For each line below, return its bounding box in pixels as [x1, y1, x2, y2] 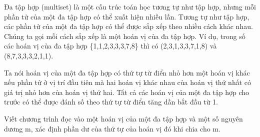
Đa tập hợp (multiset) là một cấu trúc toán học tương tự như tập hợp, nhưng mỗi [4, 1, 256, 11]
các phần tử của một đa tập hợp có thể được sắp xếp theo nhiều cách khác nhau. [4, 21, 253, 31]
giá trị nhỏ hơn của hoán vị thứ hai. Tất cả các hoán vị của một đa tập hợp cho [4, 86, 249, 97]
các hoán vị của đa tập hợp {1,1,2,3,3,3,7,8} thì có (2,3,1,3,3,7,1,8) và [4, 40, 217, 51]
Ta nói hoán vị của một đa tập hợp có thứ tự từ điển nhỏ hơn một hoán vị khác [4, 67, 250, 77]
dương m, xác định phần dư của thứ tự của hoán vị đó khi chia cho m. [4, 123, 220, 133]
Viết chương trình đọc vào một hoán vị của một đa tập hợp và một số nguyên [4, 113, 243, 123]
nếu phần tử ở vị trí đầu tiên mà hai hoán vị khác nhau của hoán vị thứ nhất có [4, 77, 251, 87]
